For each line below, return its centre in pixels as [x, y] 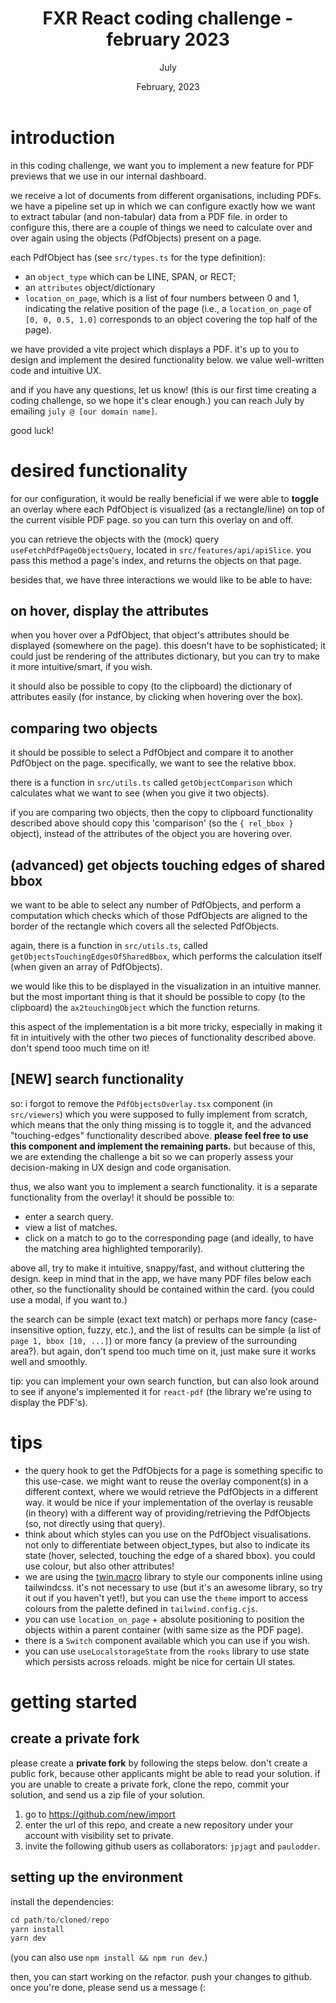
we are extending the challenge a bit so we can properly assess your [152, 1156]
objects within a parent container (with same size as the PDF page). [164, 1629]
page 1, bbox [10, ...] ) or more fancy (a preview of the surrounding [153, 1340]
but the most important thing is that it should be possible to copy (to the [158, 997]
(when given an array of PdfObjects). [86, 967]
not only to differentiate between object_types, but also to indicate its [167, 1544]
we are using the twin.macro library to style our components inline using [173, 1576]
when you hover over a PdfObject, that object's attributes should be [150, 635]
